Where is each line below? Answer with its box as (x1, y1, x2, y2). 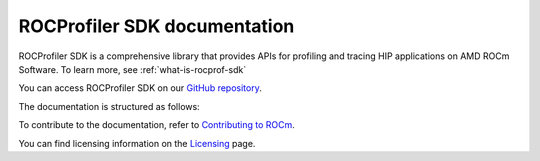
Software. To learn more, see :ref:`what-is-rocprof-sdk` (18, 63, 247, 75)
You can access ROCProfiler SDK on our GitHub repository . (18, 82, 262, 94)
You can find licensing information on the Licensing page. (18, 137, 256, 149)
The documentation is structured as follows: (18, 100, 200, 112)
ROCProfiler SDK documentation (18, 15, 295, 37)
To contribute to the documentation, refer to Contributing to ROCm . (18, 119, 295, 131)
